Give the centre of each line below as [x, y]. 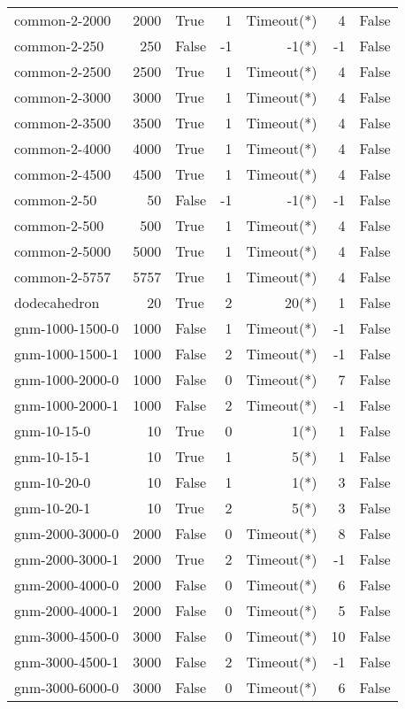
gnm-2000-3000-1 [67, 559]
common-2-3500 [63, 123]
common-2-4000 [63, 148]
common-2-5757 [63, 277]
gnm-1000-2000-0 [67, 379]
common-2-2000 [63, 20]
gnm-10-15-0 [53, 431]
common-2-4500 [63, 174]
